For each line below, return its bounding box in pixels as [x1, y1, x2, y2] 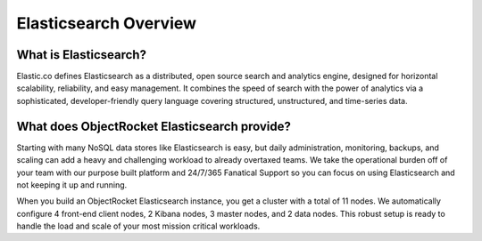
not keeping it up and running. [16, 179, 128, 190]
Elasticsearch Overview [16, 13, 196, 33]
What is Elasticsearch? [16, 47, 147, 62]
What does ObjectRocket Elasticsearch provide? [16, 118, 292, 133]
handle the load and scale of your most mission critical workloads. [16, 221, 261, 231]
